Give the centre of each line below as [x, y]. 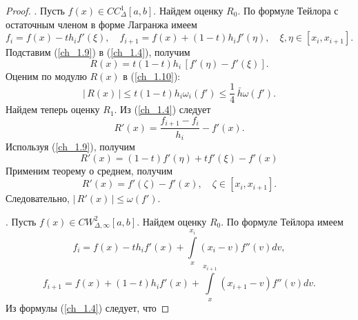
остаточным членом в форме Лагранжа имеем [101, 24]
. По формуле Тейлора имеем [282, 221]
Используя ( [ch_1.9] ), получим [70, 146]
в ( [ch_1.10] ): [152, 76]
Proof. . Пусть [35, 10]
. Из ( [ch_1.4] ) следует [162, 109]
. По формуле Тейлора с [288, 10]
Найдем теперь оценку [53, 109]
